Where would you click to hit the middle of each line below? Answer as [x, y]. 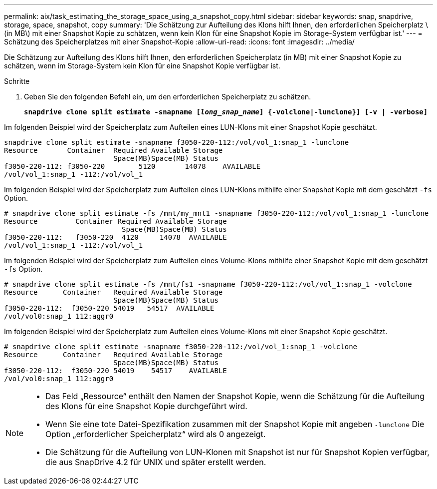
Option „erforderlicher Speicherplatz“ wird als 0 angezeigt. [156, 434]
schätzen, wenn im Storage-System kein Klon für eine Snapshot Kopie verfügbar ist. [142, 66]
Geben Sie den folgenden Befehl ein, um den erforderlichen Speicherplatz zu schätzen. [168, 97]
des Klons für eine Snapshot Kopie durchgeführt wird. [146, 406]
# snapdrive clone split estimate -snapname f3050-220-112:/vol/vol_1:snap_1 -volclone [181, 347]
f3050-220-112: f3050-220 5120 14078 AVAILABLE [132, 166]
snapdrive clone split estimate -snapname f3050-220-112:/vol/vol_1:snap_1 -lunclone [177, 142]
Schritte [17, 81]
